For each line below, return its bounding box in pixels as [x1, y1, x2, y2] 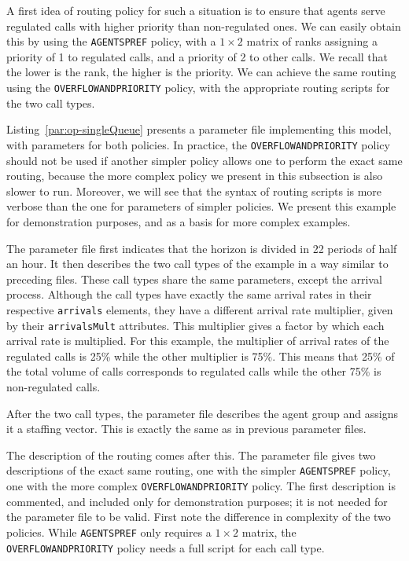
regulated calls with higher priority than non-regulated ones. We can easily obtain [6, 17, 401, 34]
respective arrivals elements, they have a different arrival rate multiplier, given [6, 301, 393, 317]
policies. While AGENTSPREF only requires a [6, 523, 212, 540]
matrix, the [241, 523, 297, 540]
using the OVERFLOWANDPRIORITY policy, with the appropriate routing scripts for [6, 79, 390, 96]
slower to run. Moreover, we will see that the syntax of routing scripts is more [6, 182, 382, 199]
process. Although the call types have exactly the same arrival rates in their [6, 286, 372, 302]
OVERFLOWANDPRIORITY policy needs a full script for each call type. [6, 539, 325, 555]
